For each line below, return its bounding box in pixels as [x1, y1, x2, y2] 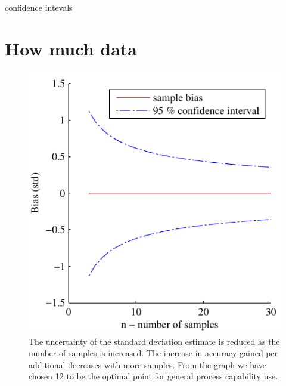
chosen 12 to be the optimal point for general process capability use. [29, 370, 278, 382]
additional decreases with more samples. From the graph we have [29, 358, 266, 370]
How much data [5, 36, 137, 60]
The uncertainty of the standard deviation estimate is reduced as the [29, 335, 280, 347]
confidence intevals [5, 1, 73, 13]
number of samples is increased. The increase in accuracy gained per [29, 347, 278, 359]
